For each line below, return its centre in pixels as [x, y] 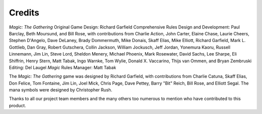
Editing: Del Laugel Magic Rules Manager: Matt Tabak [63, 67]
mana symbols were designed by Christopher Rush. [61, 90]
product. [17, 105]
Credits [24, 13]
